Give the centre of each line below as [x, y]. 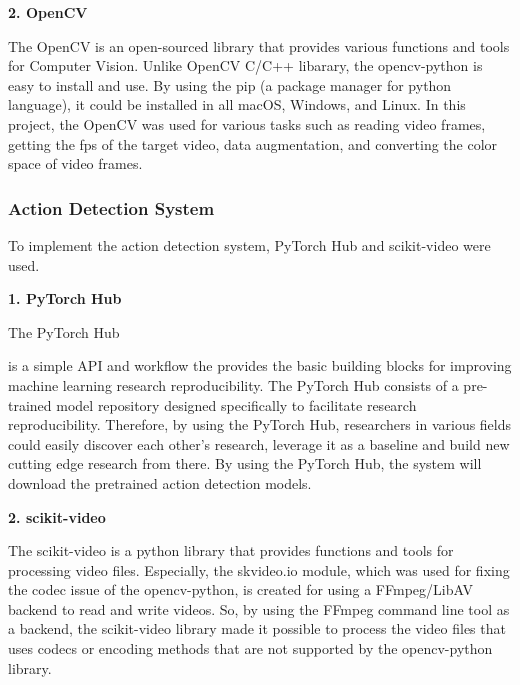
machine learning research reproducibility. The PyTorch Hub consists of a [233, 384]
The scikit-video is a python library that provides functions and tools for [231, 550]
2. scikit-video [57, 516]
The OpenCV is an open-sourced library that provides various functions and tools [259, 45]
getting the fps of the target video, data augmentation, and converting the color [253, 143]
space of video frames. [75, 163]
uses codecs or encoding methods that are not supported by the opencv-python [250, 648]
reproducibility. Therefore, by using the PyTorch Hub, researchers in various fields [260, 424]
